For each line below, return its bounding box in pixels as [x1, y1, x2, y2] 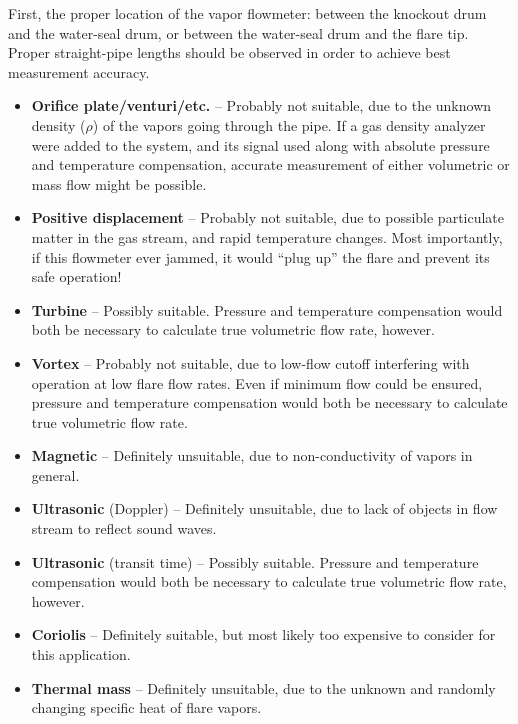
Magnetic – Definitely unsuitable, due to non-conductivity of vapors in [31, 445, 473, 466]
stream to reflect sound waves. [31, 518, 217, 539]
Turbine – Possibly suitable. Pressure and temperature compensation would [31, 299, 503, 320]
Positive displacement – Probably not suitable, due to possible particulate [31, 207, 505, 228]
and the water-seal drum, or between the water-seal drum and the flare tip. [8, 22, 469, 43]
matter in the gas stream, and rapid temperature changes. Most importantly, [31, 226, 503, 247]
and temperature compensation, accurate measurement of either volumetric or [31, 154, 510, 175]
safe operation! [31, 266, 122, 287]
